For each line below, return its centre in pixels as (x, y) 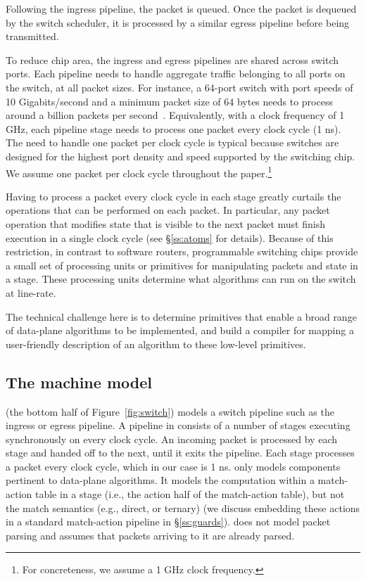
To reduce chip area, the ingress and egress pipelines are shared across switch (172, 59)
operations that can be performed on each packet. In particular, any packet (168, 210)
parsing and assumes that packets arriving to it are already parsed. (150, 535)
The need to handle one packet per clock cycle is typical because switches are (172, 142)
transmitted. (32, 36)
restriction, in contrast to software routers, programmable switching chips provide (182, 251)
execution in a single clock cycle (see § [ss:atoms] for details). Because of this (170, 237)
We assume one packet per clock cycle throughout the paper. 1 (139, 172)
